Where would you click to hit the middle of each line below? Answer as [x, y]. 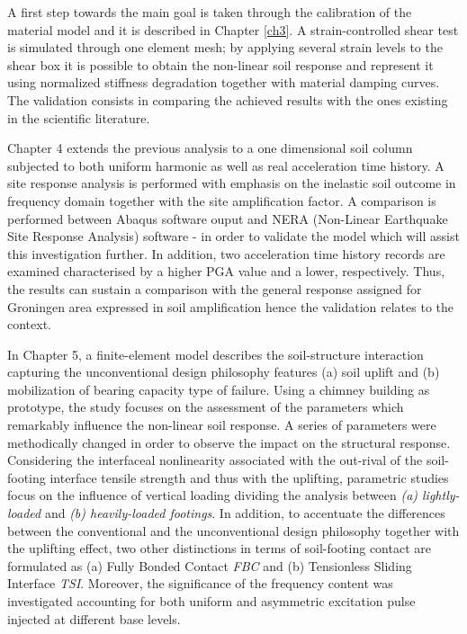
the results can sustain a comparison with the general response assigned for [215, 288]
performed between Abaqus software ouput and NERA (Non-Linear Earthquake [228, 218]
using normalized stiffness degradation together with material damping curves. [224, 82]
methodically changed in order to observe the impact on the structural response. [229, 442]
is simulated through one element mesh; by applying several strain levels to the [225, 47]
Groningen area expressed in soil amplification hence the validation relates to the [231, 306]
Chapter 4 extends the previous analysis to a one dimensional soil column [210, 148]
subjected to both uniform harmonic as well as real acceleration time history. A [226, 165]
